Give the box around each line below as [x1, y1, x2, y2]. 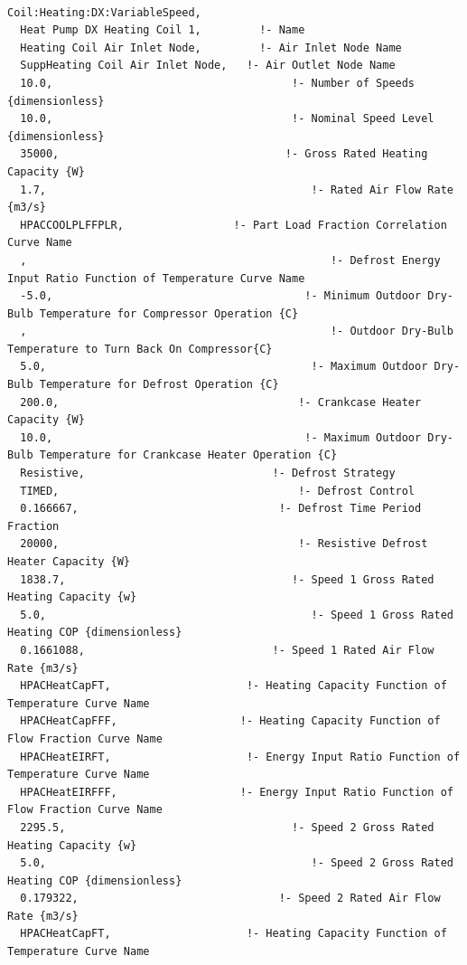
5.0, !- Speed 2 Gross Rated [20, 856, 453, 870]
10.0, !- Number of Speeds [20, 76, 416, 90]
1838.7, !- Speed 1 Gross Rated [20, 572, 434, 586]
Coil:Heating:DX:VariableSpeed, [7, 5, 201, 19]
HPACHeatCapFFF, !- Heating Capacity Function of [20, 714, 441, 728]
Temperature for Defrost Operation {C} [39, 378, 279, 392]
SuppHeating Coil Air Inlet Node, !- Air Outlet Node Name [20, 59, 396, 72]
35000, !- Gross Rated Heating [20, 147, 428, 161]
